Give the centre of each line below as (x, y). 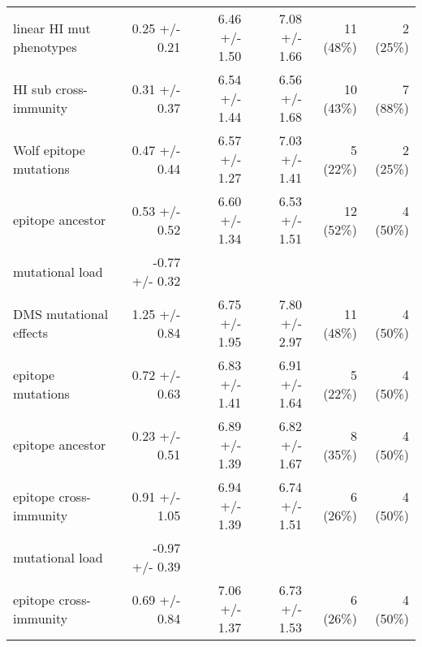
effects (31, 332)
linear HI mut (52, 28)
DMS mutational (61, 313)
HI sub (32, 88)
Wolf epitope (49, 149)
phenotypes (45, 46)
